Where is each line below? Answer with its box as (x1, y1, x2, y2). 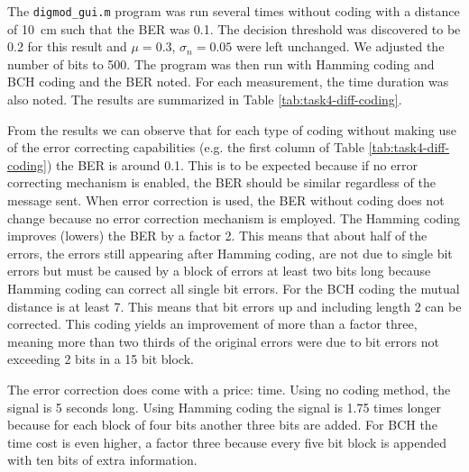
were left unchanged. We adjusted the (236, 37, 445, 56)
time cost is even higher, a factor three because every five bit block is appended (7, 432, 446, 451)
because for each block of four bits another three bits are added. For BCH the (7, 415, 437, 434)
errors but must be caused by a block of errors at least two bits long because (7, 261, 431, 280)
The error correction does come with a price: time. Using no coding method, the (7, 379, 451, 398)
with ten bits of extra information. (7, 450, 198, 469)
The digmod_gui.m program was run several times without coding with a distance (7, 2, 460, 20)
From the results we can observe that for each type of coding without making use (7, 120, 457, 139)
